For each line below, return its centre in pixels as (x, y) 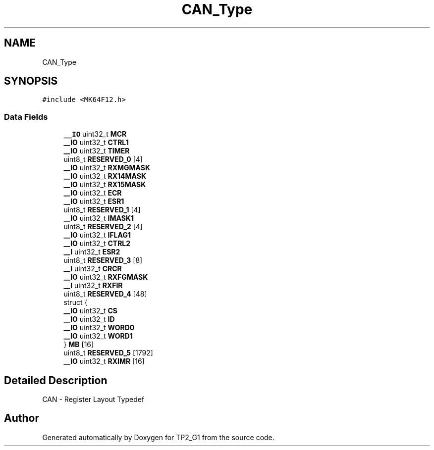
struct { (76, 302)
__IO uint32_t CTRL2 (97, 244)
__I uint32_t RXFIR (93, 286)
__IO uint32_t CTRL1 (96, 143)
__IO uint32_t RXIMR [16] (104, 361)
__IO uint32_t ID (89, 319)
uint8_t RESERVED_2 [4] (103, 227)
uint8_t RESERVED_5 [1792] (108, 353)
